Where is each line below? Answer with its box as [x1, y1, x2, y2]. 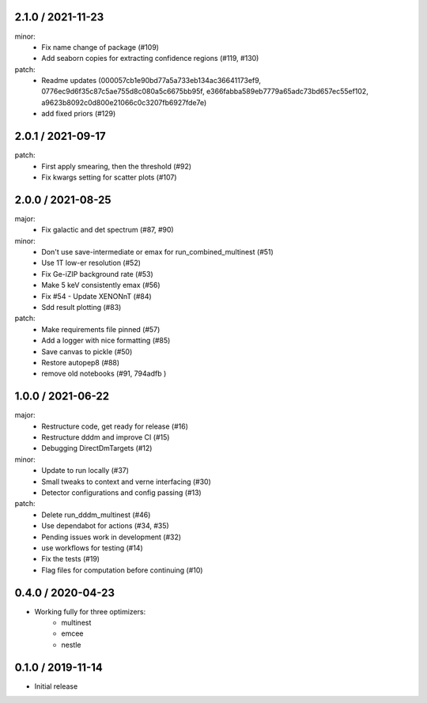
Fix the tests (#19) [41, 554, 100, 564]
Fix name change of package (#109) [41, 42, 160, 51]
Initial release [34, 681, 78, 691]
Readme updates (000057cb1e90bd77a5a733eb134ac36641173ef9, [41, 76, 261, 85]
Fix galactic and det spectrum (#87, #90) [41, 225, 174, 235]
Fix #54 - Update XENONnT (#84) [41, 291, 152, 300]
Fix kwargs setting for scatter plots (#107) [41, 172, 177, 182]
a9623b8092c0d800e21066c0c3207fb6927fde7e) [41, 97, 207, 107]
